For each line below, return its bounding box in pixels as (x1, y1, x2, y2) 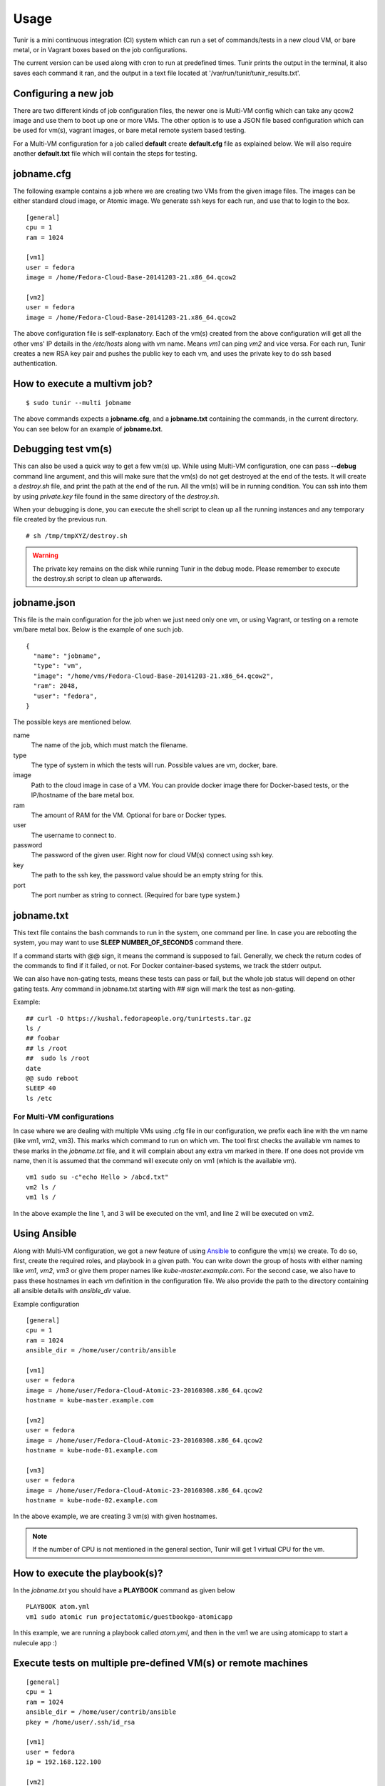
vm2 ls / (26, 1183, 56, 1191)
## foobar (26, 1034, 60, 1042)
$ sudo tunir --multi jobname (26, 399, 132, 406)
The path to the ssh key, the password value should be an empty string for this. (31, 871, 264, 879)
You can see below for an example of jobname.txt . (13, 424, 163, 433)
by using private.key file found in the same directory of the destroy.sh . (13, 492, 220, 500)
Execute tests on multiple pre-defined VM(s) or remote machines (13, 1657, 309, 1670)
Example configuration (13, 1299, 80, 1308)
